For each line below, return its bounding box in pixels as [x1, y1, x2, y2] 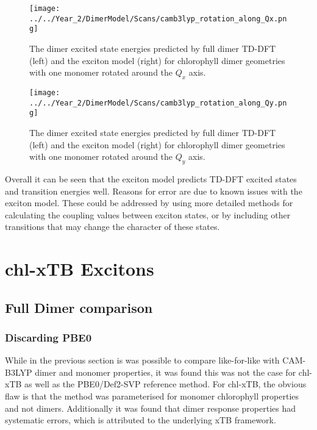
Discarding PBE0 [5, 329, 92, 345]
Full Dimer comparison [5, 298, 153, 317]
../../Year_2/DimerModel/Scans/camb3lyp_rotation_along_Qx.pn [29, 14, 287, 23]
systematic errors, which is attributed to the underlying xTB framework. [5, 414, 276, 426]
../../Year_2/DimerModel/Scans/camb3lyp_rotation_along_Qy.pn [29, 98, 287, 107]
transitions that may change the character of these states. [5, 220, 220, 233]
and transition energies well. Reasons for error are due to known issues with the [5, 184, 302, 197]
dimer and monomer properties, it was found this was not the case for [35, 365, 296, 378]
